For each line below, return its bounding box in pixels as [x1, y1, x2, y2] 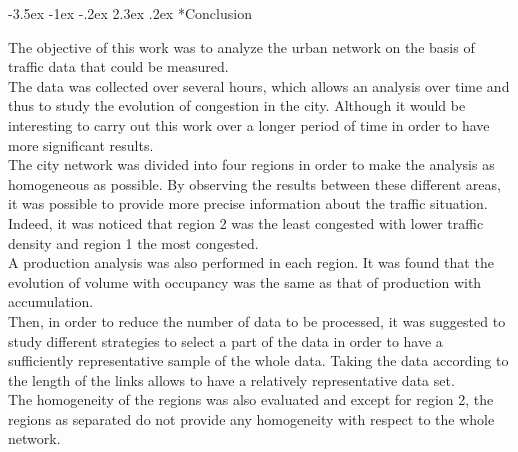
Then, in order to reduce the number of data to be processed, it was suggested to [8, 310, 506, 331]
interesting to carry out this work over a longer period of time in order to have [8, 114, 490, 135]
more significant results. [8, 134, 154, 155]
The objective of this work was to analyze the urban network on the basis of [8, 36, 475, 57]
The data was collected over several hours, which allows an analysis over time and [8, 75, 510, 96]
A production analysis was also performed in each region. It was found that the [8, 252, 494, 273]
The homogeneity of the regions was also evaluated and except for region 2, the [8, 389, 494, 410]
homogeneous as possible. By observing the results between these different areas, [8, 173, 501, 194]
